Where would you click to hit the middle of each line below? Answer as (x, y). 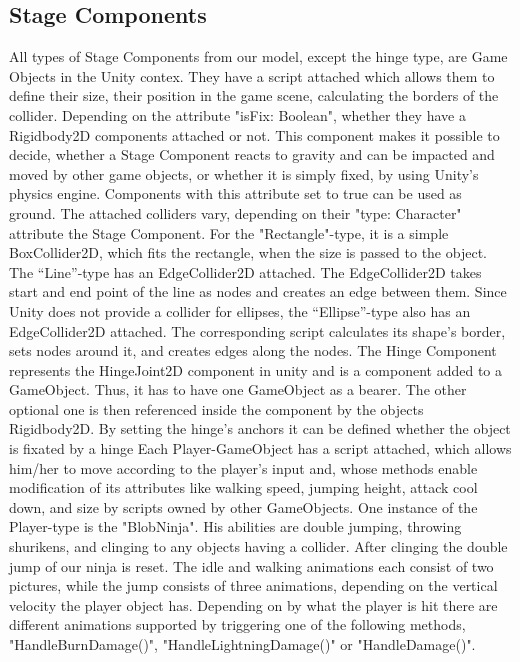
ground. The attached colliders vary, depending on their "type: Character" (235, 212)
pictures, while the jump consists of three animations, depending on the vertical (253, 585)
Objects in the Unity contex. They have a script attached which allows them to (252, 75)
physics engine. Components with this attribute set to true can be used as (235, 193)
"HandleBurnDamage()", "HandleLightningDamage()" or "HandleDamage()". (242, 644)
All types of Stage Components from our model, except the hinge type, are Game (258, 56)
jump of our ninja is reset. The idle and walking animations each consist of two (251, 565)
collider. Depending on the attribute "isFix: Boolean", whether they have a (237, 114)
